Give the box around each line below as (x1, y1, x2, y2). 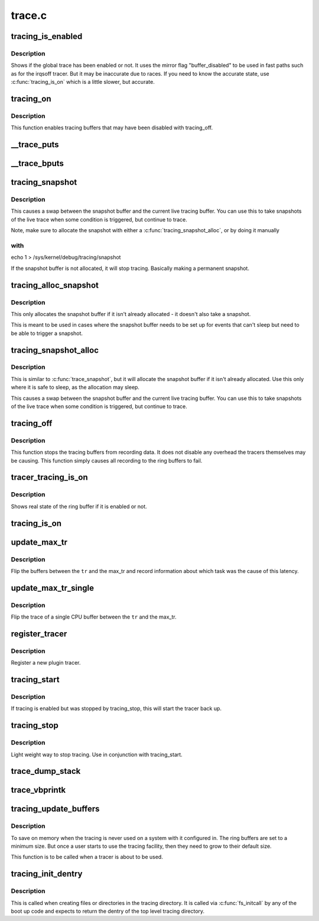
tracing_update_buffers (11, 804, 100, 814)
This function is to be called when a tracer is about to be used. (11, 854, 164, 861)
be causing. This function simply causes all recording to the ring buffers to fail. (11, 457, 203, 464)
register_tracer (11, 629, 67, 639)
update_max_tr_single (11, 582, 95, 593)
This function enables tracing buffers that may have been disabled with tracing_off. (11, 124, 213, 131)
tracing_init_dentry (11, 869, 83, 879)
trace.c (11, 9, 47, 22)
